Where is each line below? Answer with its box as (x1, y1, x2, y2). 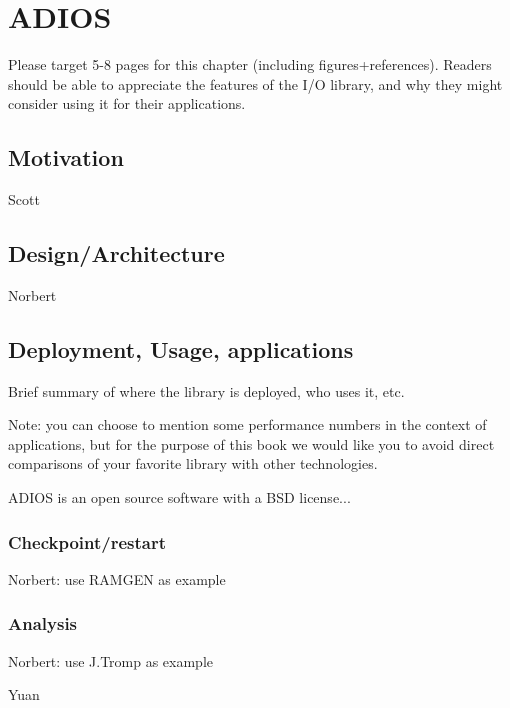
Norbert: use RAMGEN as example (8, 568, 226, 589)
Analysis (8, 611, 78, 636)
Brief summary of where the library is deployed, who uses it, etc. (8, 380, 405, 401)
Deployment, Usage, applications (8, 333, 354, 364)
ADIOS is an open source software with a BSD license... (8, 487, 351, 508)
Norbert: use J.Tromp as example (8, 650, 214, 671)
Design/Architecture (8, 238, 225, 269)
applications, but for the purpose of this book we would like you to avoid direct (8, 433, 495, 454)
